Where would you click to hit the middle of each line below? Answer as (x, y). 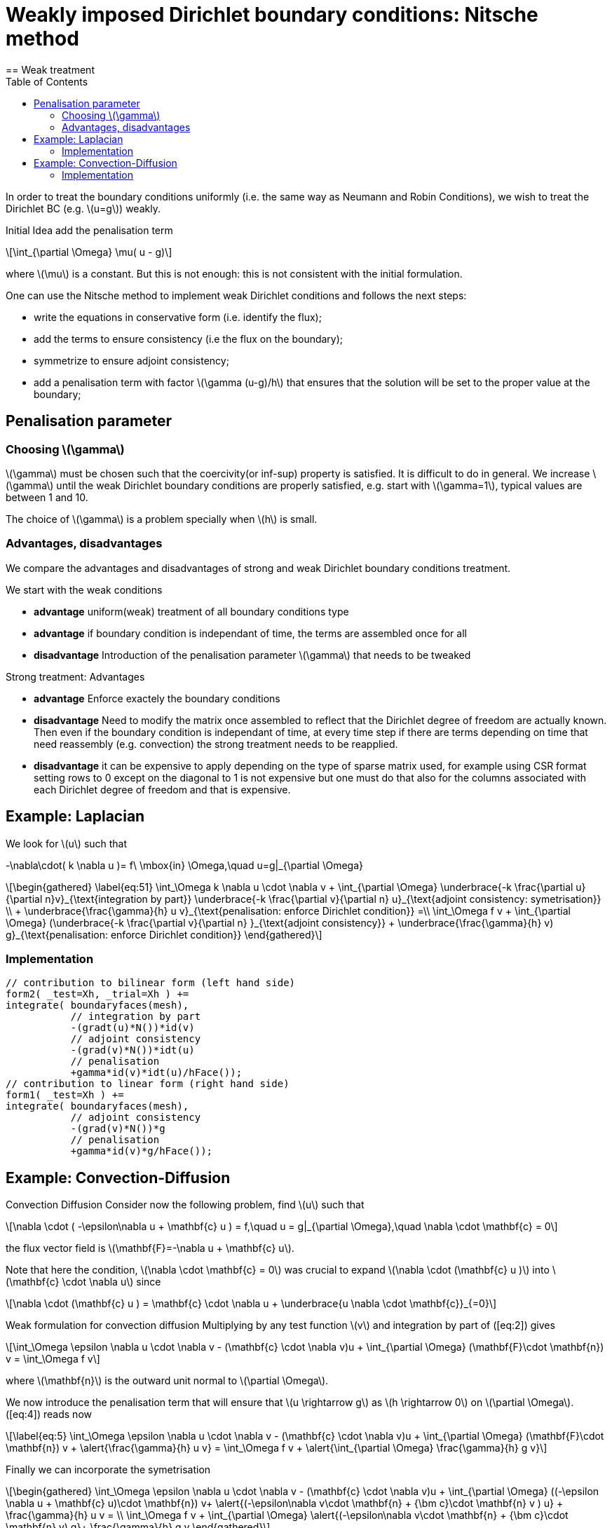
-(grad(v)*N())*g (118, 1129)
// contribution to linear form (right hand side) (148, 1084)
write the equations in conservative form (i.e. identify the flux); (178, 317)
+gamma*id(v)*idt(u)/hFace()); (156, 1073)
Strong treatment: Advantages (75, 676)
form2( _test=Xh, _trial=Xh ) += (97, 994)
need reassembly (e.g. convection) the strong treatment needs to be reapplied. (216, 744)
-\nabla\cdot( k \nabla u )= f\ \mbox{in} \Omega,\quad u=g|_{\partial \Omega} (184, 865)
